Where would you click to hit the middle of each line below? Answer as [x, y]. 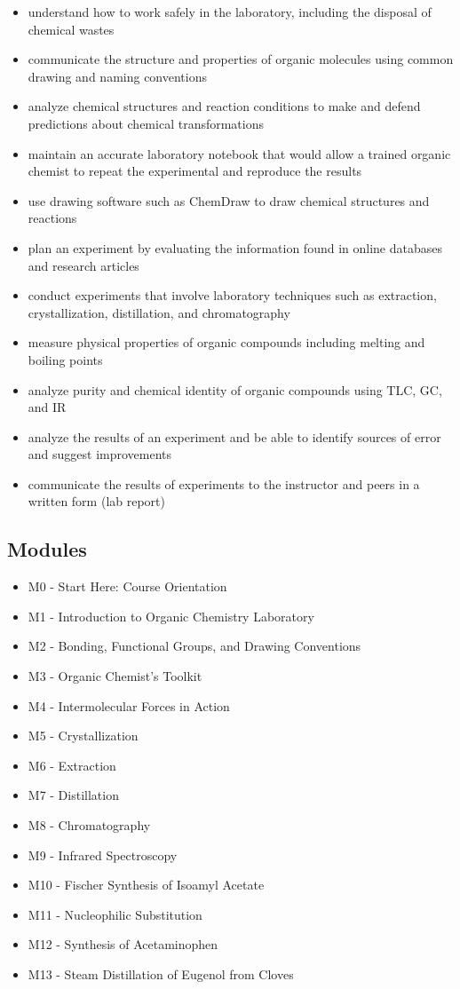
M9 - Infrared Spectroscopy [103, 854]
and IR [47, 407]
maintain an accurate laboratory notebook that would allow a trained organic [239, 153]
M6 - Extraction [72, 765]
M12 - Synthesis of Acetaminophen [123, 944]
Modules [47, 549]
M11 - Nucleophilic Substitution [115, 914]
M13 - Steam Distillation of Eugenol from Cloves [161, 973]
